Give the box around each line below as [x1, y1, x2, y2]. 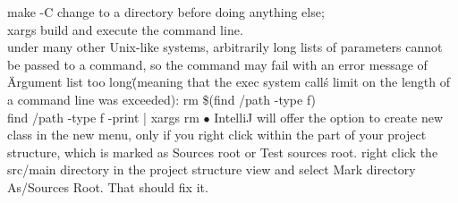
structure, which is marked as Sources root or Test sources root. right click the [7, 142, 438, 161]
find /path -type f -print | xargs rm [7, 107, 199, 126]
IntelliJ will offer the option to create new [214, 107, 443, 126]
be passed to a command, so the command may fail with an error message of [7, 55, 428, 73]
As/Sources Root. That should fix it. [7, 177, 208, 196]
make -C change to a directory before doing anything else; [7, 3, 325, 21]
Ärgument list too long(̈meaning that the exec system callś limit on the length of [7, 72, 450, 91]
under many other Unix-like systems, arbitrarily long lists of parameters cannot [7, 38, 443, 56]
